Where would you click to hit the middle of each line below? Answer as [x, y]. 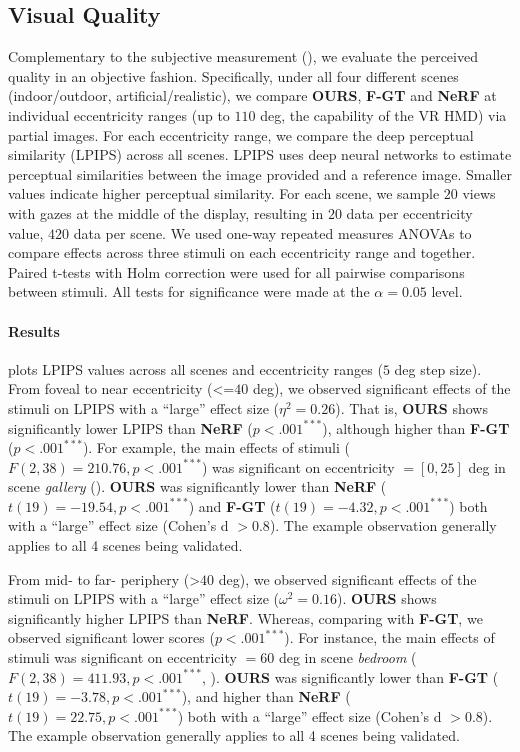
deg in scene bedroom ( [347, 657]
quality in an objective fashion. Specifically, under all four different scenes [233, 75]
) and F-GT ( [232, 505]
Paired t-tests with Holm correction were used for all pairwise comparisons [236, 271]
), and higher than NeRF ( [266, 696]
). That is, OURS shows [411, 407]
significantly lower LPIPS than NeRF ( [130, 427]
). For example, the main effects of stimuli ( [216, 447]
